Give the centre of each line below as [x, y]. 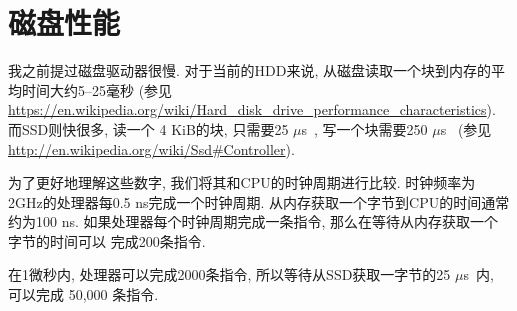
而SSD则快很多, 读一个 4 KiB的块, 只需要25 [148, 128]
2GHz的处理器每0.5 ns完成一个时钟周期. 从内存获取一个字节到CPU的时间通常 [259, 201]
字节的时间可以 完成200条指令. [107, 240]
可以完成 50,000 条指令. [83, 294]
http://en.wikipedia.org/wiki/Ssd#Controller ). [151, 148]
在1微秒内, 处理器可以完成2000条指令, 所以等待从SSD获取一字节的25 [229, 274]
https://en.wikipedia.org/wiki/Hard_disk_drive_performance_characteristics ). [252, 109]
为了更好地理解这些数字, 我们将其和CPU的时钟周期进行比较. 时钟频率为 [242, 182]
